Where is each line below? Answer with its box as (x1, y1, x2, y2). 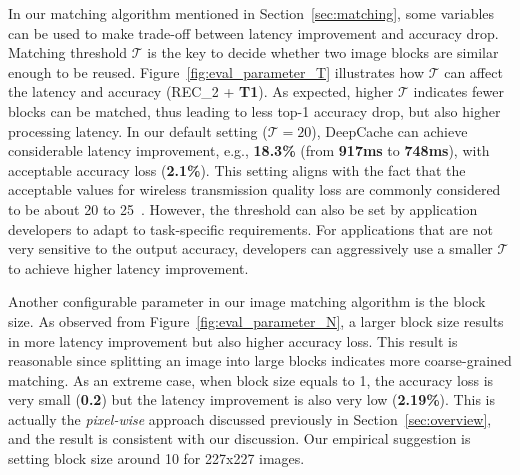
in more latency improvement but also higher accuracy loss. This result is (8, 330, 458, 351)
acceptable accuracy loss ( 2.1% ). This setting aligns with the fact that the (8, 159, 466, 180)
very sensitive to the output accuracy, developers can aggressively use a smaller (8, 238, 493, 259)
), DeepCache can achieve (311, 120, 468, 141)
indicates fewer (413, 81, 504, 102)
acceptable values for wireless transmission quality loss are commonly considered (8, 179, 501, 200)
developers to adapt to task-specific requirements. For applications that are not (8, 218, 493, 239)
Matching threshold (8, 42, 128, 63)
